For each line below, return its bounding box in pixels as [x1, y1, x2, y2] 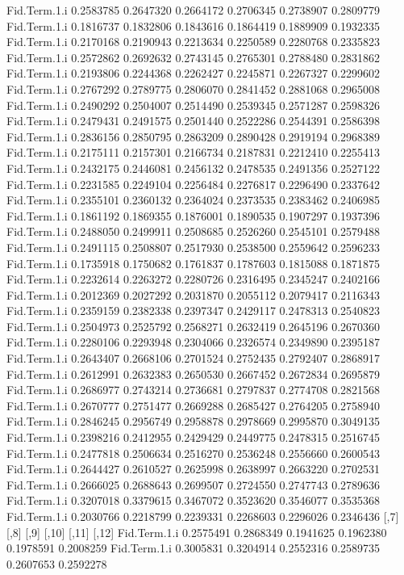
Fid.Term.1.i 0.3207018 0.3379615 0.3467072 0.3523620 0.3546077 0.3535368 [6, 492, 381, 509]
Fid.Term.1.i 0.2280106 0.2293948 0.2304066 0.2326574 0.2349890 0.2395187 [6, 334, 381, 350]
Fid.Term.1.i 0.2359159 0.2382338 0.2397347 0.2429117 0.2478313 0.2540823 [6, 302, 381, 319]
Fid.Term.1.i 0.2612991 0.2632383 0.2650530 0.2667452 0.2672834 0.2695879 [6, 365, 381, 382]
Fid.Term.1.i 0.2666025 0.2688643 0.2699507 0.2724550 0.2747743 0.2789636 [6, 476, 381, 493]
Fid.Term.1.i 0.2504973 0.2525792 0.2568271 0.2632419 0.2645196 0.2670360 [6, 317, 381, 334]
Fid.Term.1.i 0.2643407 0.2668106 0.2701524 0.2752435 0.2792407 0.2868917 [6, 350, 381, 367]
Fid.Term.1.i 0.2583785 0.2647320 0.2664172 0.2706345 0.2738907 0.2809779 [6, 2, 381, 18]
